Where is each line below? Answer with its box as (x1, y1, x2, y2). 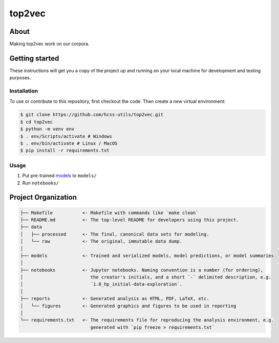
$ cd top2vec (20, 119, 53, 125)
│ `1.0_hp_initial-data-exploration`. (20, 282, 183, 287)
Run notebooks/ (22, 180, 59, 186)
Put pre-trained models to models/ (22, 173, 97, 179)
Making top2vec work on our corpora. (9, 41, 90, 47)
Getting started (9, 54, 59, 62)
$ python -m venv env (20, 126, 75, 132)
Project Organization (9, 193, 77, 202)
